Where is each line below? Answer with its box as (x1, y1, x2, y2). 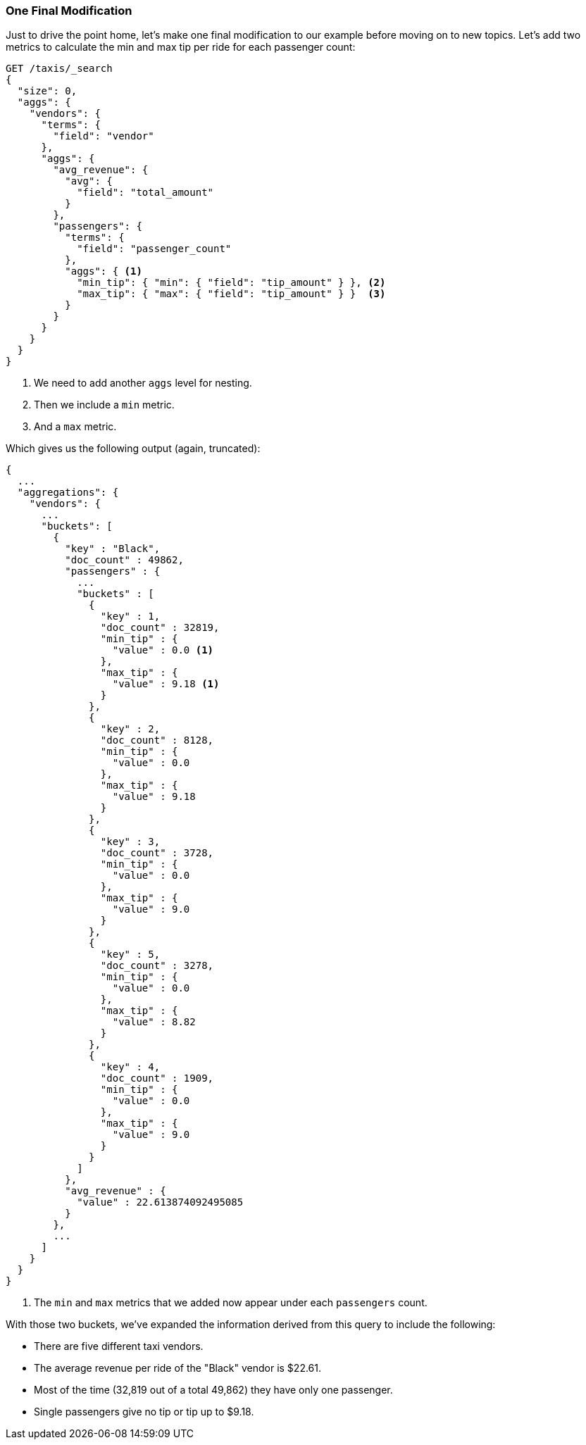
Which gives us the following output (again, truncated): (6, 442, 261, 455)
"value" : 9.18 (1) (112, 678, 220, 690)
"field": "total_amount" (77, 187, 214, 199)
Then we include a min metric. (34, 399, 175, 411)
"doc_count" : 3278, (100, 960, 214, 972)
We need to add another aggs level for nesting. (34, 377, 252, 389)
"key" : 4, (100, 1061, 161, 1073)
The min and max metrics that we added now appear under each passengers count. (34, 1296, 428, 1309)
